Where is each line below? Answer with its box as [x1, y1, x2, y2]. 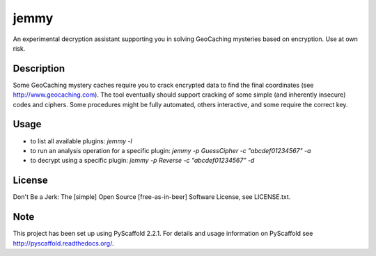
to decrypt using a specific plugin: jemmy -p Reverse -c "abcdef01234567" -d [30, 157, 255, 165]
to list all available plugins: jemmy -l [30, 136, 132, 145]
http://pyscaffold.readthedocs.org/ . [13, 239, 114, 247]
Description [13, 63, 65, 74]
